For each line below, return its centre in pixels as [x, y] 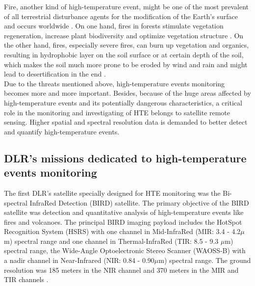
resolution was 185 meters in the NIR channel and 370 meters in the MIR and [121, 270]
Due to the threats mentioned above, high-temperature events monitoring [115, 83]
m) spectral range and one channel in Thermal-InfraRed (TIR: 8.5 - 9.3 [111, 241]
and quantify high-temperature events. [62, 131]
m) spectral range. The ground [205, 260]
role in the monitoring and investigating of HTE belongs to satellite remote [117, 112]
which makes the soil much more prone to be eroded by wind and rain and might [126, 64]
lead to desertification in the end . [55, 74]
